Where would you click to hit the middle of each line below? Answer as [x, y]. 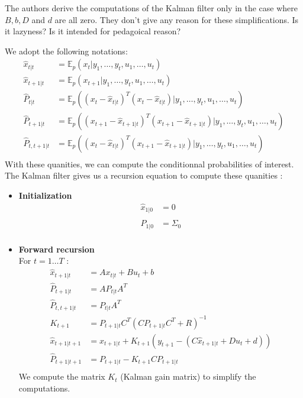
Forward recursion [57, 249]
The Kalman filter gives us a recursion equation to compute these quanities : [144, 175]
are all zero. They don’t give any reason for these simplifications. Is [177, 19]
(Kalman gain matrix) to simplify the [188, 376]
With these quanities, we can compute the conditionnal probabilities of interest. [149, 164]
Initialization [45, 195]
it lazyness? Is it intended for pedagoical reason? [93, 31]
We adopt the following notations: [66, 51]
